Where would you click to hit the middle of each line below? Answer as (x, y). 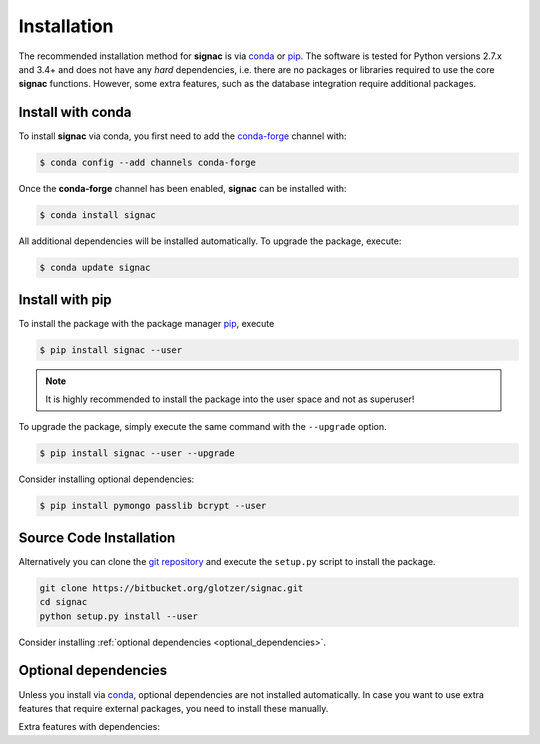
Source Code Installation (97, 537)
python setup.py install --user (119, 616)
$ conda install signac (98, 215)
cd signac (63, 602)
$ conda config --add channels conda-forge (148, 163)
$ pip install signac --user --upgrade (137, 453)
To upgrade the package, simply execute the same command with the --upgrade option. (202, 427)
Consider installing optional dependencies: (106, 479)
